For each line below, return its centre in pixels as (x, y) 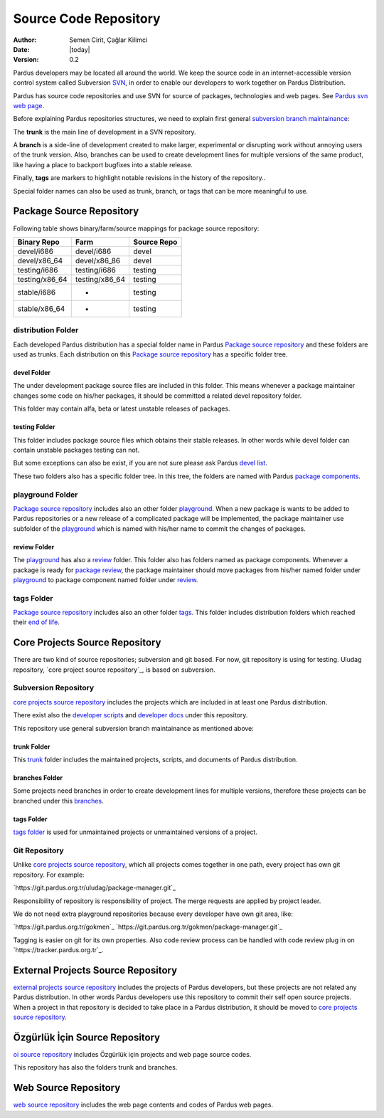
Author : (25, 40)
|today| (80, 49)
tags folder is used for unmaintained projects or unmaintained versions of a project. (135, 832)
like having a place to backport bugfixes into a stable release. (103, 164)
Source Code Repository (87, 19)
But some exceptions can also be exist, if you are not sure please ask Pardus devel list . (140, 463)
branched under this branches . (58, 801)
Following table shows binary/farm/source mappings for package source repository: (136, 228)
